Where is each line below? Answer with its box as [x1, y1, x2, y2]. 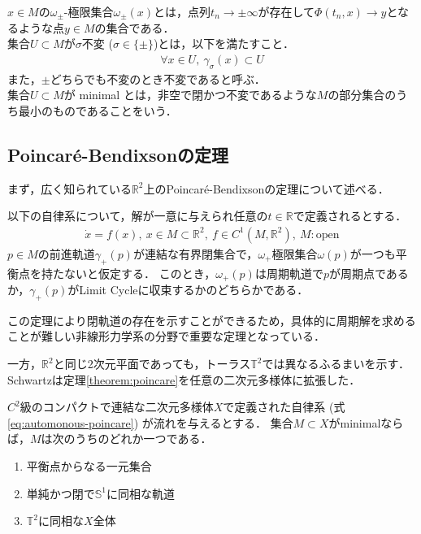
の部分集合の [328, 86, 397, 103]
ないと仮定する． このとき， [63, 264, 216, 281]
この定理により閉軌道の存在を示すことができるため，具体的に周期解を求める [7, 311, 416, 328]
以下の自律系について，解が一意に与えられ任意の [7, 207, 268, 224]
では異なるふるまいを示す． [262, 355, 410, 372]
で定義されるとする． [293, 207, 407, 224]
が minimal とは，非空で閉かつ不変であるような [63, 86, 317, 103]
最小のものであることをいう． [18, 102, 177, 119]
